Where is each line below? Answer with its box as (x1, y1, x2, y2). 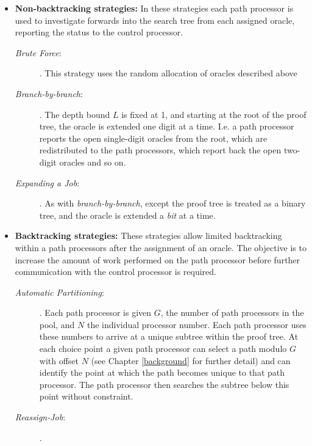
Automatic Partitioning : (15, 285, 104, 298)
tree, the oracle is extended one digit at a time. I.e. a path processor (39, 120, 294, 133)
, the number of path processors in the (160, 306, 304, 319)
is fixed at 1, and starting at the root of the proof (121, 108, 307, 120)
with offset (39, 354, 79, 367)
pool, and (39, 318, 75, 331)
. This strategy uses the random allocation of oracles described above (39, 67, 297, 79)
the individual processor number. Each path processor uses (87, 318, 307, 331)
